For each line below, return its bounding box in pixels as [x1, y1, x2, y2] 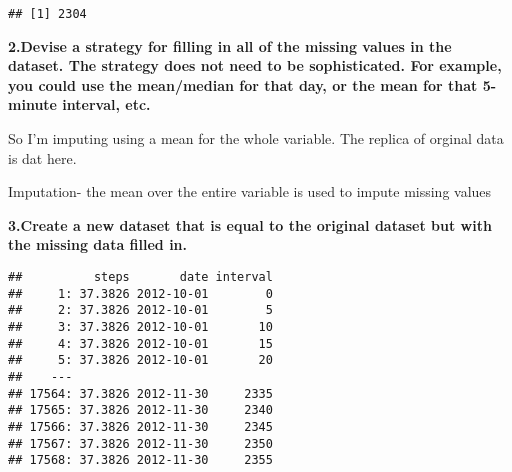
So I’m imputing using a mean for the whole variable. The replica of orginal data [8, 128, 504, 149]
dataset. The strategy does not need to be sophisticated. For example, [8, 55, 502, 76]
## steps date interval [8, 270, 273, 284]
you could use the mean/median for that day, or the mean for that [8, 74, 478, 95]
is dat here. [8, 147, 77, 168]
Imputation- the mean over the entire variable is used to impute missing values [8, 181, 492, 202]
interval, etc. [62, 94, 151, 115]
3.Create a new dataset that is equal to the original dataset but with [8, 214, 492, 235]
